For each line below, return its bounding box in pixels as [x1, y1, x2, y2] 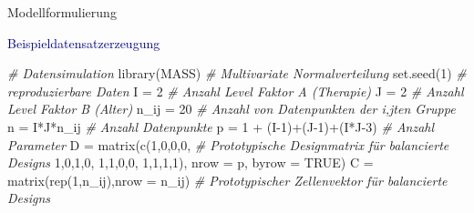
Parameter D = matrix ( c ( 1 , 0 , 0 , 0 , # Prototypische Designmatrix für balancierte [7, 135, 449, 154]
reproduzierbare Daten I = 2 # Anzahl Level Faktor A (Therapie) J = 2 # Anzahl [7, 81, 464, 100]
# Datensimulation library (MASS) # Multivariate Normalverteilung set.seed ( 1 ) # [7, 64, 467, 83]
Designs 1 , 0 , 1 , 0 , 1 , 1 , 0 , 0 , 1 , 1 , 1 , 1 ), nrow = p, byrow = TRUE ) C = [7, 153, 374, 172]
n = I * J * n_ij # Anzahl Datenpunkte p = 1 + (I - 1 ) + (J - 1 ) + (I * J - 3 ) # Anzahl [7, 117, 435, 136]
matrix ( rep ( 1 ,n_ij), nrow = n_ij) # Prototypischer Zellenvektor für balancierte [7, 170, 448, 189]
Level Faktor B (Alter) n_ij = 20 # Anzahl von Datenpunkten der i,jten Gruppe [7, 99, 456, 118]
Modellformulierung [7, 3, 117, 21]
